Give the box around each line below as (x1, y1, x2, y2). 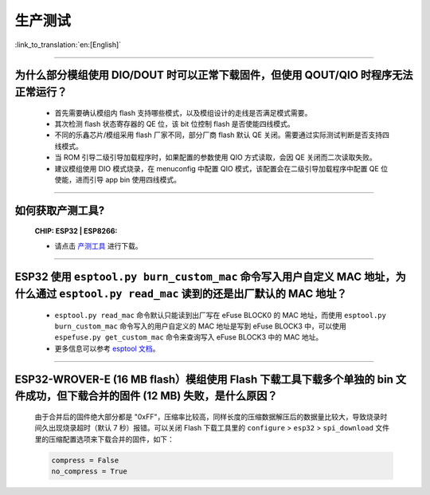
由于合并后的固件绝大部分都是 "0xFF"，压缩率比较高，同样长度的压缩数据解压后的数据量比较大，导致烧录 (34, 411, 381, 422)
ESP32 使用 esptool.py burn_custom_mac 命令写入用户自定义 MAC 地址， (14, 269, 396, 283)
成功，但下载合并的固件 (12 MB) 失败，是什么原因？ (25, 389, 278, 403)
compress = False (51, 455, 119, 465)
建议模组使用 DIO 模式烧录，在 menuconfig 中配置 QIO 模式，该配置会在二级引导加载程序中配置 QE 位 (54, 163, 389, 173)
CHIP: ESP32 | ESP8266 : (34, 226, 118, 236)
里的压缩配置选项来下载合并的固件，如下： (34, 434, 174, 444)
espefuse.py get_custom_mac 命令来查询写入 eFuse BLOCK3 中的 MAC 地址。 (54, 332, 323, 342)
